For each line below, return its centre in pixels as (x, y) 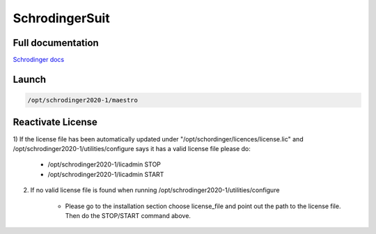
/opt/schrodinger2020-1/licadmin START (106, 174)
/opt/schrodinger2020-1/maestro (83, 100)
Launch (30, 79)
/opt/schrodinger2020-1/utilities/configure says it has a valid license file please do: (132, 148)
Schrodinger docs (39, 60)
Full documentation (56, 43)
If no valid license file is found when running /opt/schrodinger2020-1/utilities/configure (155, 190)
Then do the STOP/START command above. (128, 215)
